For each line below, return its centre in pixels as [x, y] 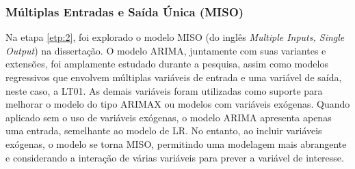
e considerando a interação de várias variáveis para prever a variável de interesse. [175, 157]
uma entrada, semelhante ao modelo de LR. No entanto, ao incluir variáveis [164, 130]
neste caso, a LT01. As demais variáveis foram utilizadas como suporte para [164, 90]
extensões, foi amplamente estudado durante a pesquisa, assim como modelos [167, 64]
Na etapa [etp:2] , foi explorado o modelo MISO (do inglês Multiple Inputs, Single [175, 37]
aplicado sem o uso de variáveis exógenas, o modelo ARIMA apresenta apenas [169, 117]
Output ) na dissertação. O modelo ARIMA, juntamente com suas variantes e [166, 50]
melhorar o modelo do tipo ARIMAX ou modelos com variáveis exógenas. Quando [178, 104]
